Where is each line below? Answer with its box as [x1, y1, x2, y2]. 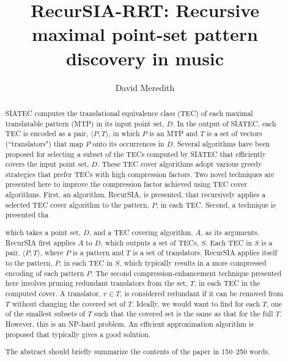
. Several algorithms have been [172, 138, 270, 148]
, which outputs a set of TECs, [100, 237, 199, 247]
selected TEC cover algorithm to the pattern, [5, 199, 149, 210]
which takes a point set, [5, 227, 81, 237]
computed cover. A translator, [5, 288, 101, 298]
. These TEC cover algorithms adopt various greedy [97, 159, 262, 169]
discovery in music [65, 45, 224, 70]
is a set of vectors [207, 128, 262, 139]
